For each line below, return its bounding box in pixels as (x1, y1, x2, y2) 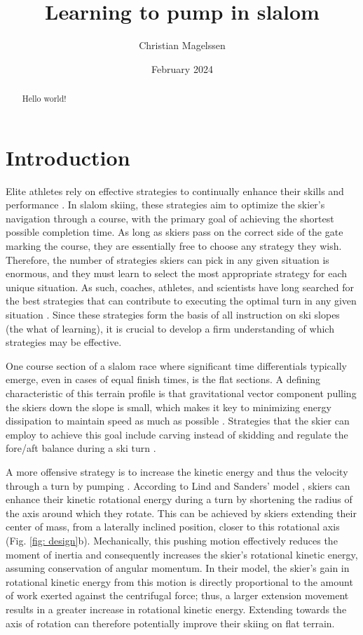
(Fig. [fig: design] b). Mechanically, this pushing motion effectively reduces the (6, 533, 338, 547)
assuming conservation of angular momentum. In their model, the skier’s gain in (6, 561, 350, 575)
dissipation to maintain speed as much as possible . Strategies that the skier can (6, 413, 350, 428)
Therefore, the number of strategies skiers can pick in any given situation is (6, 252, 329, 267)
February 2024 (151, 61, 213, 76)
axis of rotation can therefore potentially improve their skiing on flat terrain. (6, 615, 335, 630)
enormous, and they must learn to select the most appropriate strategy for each (6, 266, 348, 281)
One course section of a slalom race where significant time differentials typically (6, 358, 347, 373)
